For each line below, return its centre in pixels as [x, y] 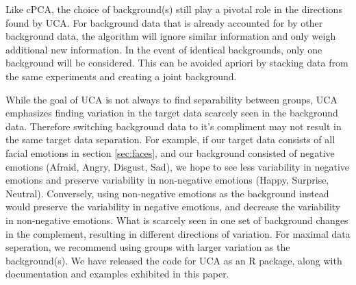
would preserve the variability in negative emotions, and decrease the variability [173, 207]
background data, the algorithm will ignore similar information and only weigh [171, 36]
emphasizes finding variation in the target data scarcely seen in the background [172, 113]
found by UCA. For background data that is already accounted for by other [164, 22]
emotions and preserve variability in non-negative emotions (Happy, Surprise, [167, 180]
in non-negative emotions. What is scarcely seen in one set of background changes [177, 220]
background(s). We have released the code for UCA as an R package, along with [174, 260]
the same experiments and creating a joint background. [121, 76]
